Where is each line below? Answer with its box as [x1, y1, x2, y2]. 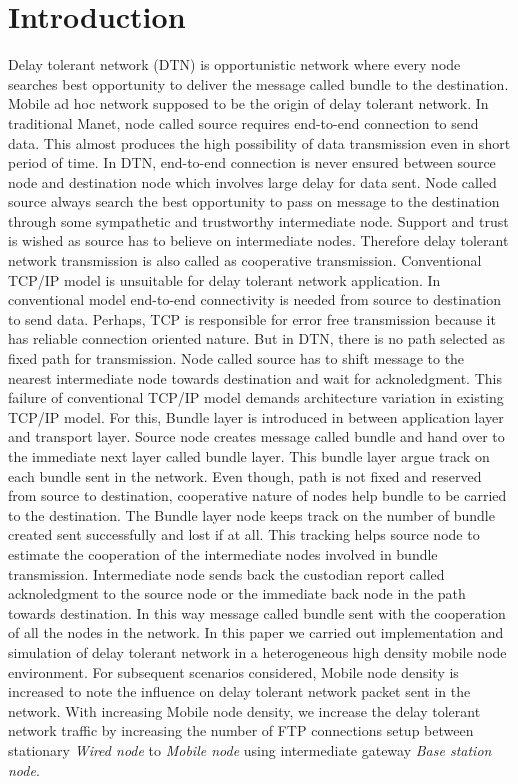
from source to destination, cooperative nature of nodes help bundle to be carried [8, 485, 507, 506]
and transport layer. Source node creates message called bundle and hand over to [8, 426, 505, 447]
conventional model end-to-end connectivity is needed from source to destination [8, 289, 502, 310]
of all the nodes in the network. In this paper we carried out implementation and [8, 622, 504, 643]
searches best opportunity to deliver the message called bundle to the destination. [8, 73, 509, 94]
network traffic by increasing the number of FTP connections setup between [8, 720, 474, 741]
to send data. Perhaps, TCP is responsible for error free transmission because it [8, 308, 496, 329]
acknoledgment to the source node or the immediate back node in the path [8, 583, 466, 604]
